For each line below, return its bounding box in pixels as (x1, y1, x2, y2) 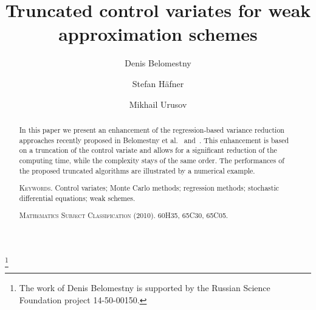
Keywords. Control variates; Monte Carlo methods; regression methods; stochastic (19, 183, 279, 193)
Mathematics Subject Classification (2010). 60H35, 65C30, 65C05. (19, 210, 228, 220)
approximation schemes (58, 21, 258, 46)
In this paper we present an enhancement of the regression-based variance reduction (19, 124, 284, 135)
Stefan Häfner (132, 77, 184, 90)
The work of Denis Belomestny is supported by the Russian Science (19, 281, 270, 294)
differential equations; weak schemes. (19, 192, 136, 203)
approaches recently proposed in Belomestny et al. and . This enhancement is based (19, 135, 289, 145)
